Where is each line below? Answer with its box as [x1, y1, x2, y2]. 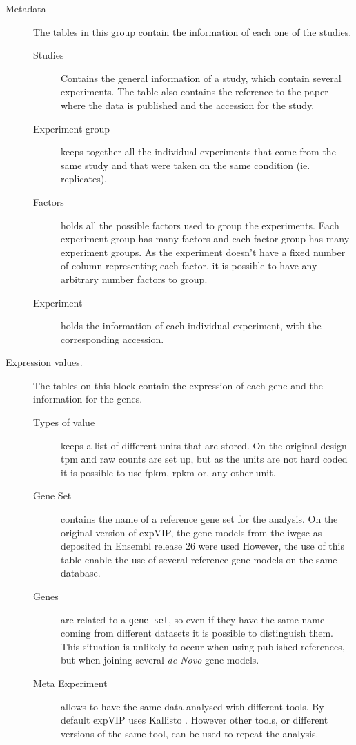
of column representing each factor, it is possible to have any [61, 258, 317, 273]
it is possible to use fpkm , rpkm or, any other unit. [61, 465, 276, 479]
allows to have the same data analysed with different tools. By [61, 699, 324, 713]
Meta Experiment [33, 676, 108, 690]
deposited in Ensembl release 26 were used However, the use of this [61, 539, 344, 553]
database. [61, 565, 101, 580]
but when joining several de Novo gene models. [61, 652, 259, 667]
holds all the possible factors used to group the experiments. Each [61, 217, 339, 232]
